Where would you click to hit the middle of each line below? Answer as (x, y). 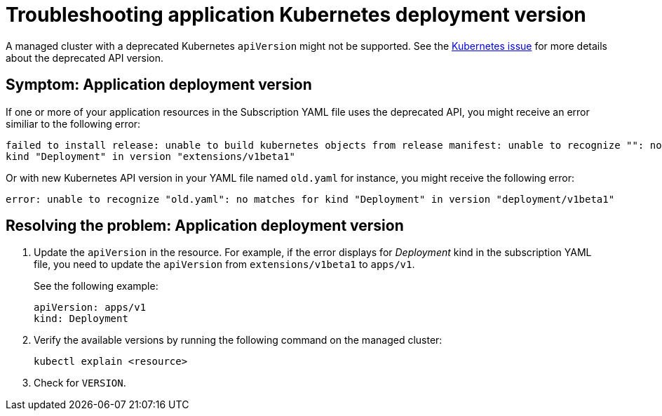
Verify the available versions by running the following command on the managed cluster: (238, 340)
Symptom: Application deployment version (159, 85)
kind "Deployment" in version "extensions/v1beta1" (151, 156)
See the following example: (96, 286)
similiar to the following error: (73, 123)
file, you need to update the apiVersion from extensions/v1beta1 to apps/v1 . (224, 264)
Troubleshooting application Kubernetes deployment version (296, 15)
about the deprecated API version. (85, 58)
